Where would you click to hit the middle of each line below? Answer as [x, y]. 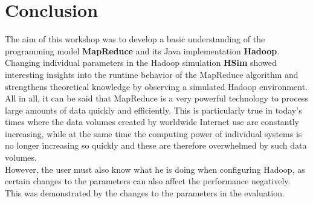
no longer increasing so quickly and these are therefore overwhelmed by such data [156, 145]
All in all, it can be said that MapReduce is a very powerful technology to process [156, 98]
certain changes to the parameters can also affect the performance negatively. [148, 181]
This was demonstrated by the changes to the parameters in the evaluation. [145, 192]
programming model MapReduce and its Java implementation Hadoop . [142, 50]
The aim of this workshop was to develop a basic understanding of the [135, 39]
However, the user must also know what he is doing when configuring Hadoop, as [155, 169]
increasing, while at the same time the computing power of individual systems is [153, 133]
